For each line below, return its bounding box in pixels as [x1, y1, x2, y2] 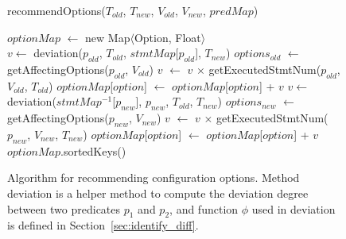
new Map [85, 29, 130, 45]
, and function [169, 200, 239, 217]
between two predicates [7, 200, 121, 217]
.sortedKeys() [60, 142, 126, 159]
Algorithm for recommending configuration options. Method [7, 169, 300, 186]
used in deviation [251, 200, 336, 217]
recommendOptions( [7, 2, 106, 18]
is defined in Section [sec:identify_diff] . [7, 217, 199, 233]
